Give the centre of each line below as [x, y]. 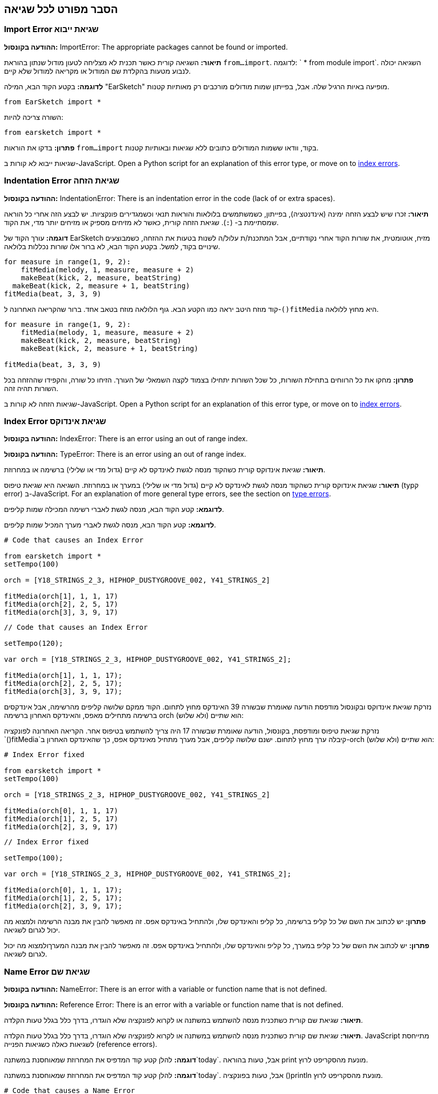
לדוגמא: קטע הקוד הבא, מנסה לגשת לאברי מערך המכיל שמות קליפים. [110, 525]
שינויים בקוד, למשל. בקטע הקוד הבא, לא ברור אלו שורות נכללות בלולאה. [112, 246]
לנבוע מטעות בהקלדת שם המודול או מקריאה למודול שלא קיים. [97, 71]
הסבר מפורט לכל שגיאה [61, 9]
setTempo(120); [34, 644]
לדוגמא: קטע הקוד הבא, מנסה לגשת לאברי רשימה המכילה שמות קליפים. [114, 509]
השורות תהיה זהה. [31, 388]
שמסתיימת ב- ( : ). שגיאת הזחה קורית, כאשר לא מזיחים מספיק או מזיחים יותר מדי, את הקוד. [141, 222]
